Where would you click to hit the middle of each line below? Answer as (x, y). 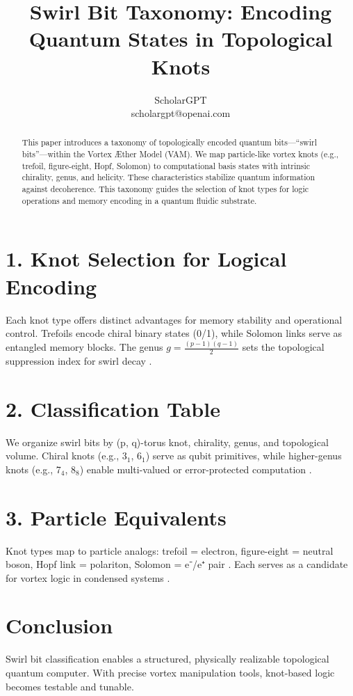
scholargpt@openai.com (181, 113)
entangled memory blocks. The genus (84, 347)
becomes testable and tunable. (70, 686)
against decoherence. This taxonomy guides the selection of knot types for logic (165, 189)
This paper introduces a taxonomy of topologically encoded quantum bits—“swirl (169, 142)
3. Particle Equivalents (116, 517)
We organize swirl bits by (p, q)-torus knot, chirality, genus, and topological (167, 442)
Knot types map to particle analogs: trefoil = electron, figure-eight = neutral (170, 550)
